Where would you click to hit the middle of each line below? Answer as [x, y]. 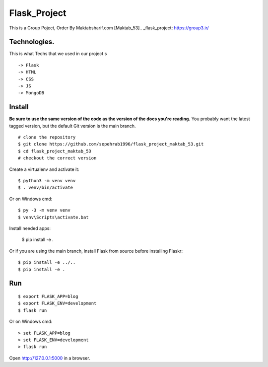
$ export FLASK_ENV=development [57, 303]
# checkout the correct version [57, 158]
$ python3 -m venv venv [47, 181]
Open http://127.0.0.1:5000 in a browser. [50, 358]
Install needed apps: [30, 228]
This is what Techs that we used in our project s [58, 54]
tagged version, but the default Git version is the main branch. [72, 126]
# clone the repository [47, 137]
